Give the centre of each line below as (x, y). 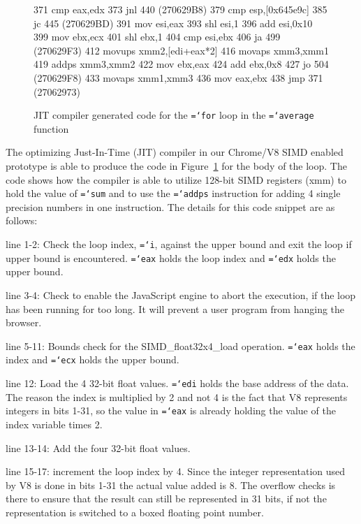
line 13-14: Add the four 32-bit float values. (98, 447)
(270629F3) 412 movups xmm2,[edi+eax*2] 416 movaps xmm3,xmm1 (182, 50)
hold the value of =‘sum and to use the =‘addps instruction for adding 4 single (173, 193)
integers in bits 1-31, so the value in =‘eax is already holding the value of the (171, 410)
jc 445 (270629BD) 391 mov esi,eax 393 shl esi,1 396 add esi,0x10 (173, 23)
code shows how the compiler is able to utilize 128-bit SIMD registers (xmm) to (176, 179)
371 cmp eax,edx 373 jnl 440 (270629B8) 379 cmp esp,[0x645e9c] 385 (180, 9)
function (51, 128)
